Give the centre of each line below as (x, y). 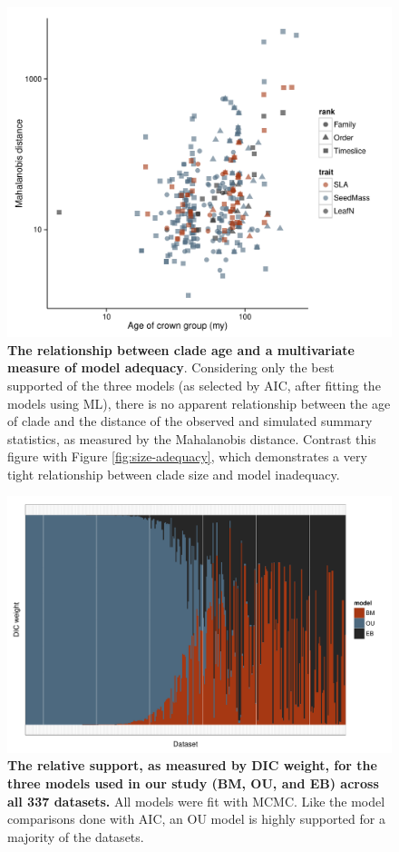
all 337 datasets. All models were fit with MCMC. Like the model (196, 801)
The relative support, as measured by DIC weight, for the (192, 765)
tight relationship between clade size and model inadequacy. (174, 474)
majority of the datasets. (76, 836)
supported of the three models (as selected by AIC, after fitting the (194, 385)
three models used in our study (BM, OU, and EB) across (193, 783)
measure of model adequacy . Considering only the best (171, 367)
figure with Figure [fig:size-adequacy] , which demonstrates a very (187, 456)
